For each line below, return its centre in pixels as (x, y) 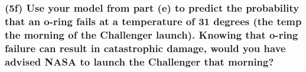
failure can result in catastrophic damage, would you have (145, 48)
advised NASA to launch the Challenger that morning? (139, 61)
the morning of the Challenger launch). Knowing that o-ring (152, 34)
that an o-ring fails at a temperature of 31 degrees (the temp (153, 21)
